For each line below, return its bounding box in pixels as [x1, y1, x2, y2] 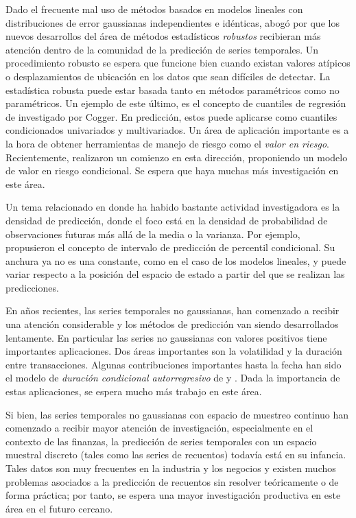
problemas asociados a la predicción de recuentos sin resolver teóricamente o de [5, 474, 339, 488]
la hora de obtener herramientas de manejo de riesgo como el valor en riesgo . [5, 136, 329, 150]
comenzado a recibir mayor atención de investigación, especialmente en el [5, 421, 313, 435]
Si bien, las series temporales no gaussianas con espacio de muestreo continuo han [5, 407, 349, 421]
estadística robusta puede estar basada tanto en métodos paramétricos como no [5, 82, 340, 97]
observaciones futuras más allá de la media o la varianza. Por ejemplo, [5, 226, 300, 241]
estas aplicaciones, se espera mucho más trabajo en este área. [5, 384, 262, 399]
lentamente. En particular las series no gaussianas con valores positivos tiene [5, 330, 327, 344]
